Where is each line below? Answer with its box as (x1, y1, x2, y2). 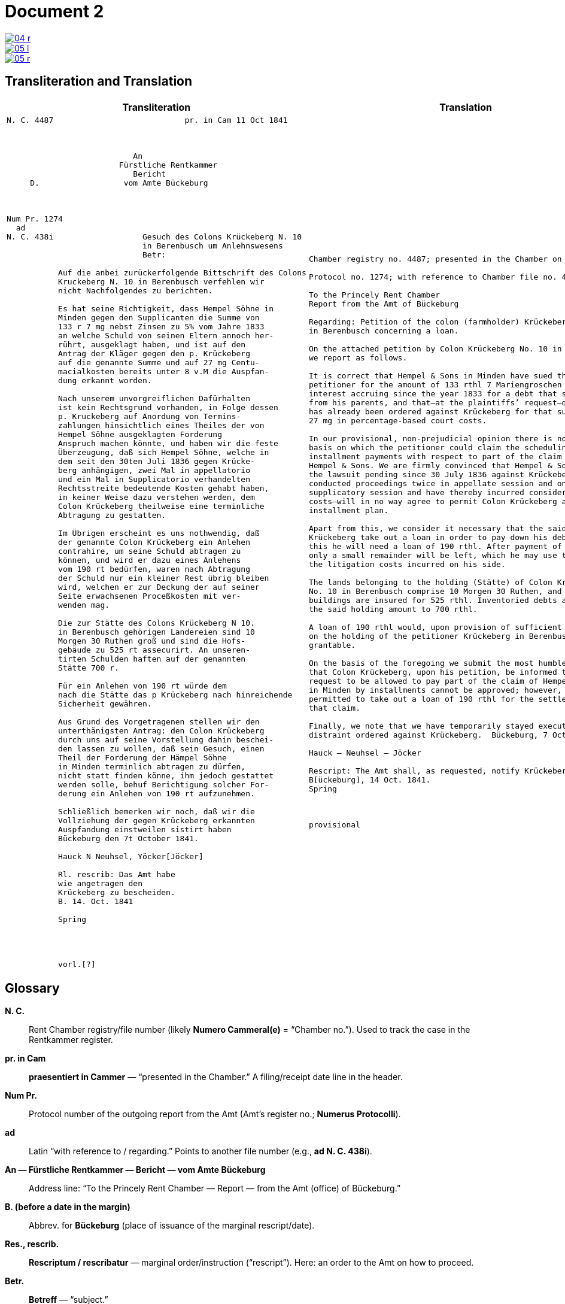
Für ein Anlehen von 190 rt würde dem (58, 681, 227, 690)
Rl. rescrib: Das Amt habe (58, 869, 175, 879)
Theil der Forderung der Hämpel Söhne (58, 753, 227, 762)
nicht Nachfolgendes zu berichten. (58, 286, 213, 295)
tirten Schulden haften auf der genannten (58, 654, 246, 663)
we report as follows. (308, 353, 408, 363)
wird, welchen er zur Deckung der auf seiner (58, 582, 260, 592)
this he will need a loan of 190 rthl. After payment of (308, 542, 562, 551)
